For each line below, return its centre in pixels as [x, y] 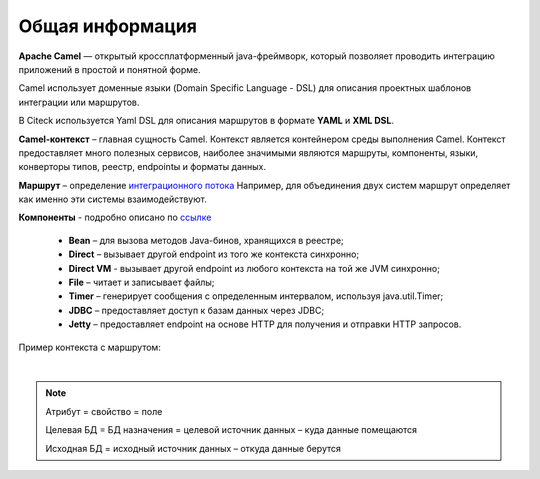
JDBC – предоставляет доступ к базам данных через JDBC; [196, 310]
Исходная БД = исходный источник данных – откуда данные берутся [193, 448]
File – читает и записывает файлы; [141, 282]
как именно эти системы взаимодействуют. [112, 199]
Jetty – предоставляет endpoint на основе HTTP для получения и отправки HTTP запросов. [265, 324]
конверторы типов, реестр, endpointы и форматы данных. [142, 167]
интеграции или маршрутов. [79, 102]
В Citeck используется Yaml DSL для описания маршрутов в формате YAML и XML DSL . [206, 121]
